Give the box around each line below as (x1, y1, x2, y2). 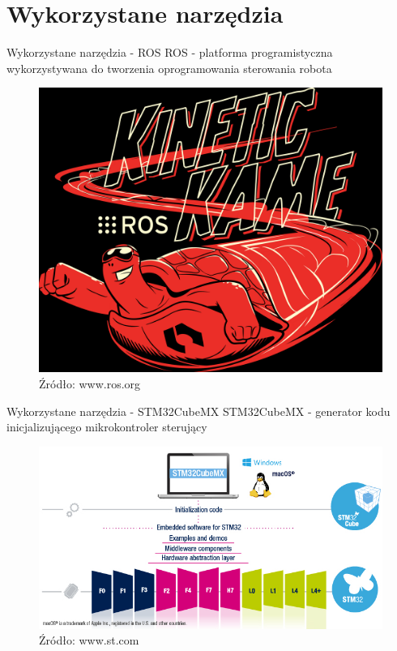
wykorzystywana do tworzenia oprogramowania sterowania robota (6, 59, 332, 76)
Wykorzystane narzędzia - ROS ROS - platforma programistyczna (6, 44, 333, 61)
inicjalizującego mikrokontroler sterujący (6, 418, 207, 435)
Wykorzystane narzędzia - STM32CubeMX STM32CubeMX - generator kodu (6, 402, 391, 419)
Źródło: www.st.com (39, 632, 139, 649)
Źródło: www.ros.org (39, 375, 141, 392)
